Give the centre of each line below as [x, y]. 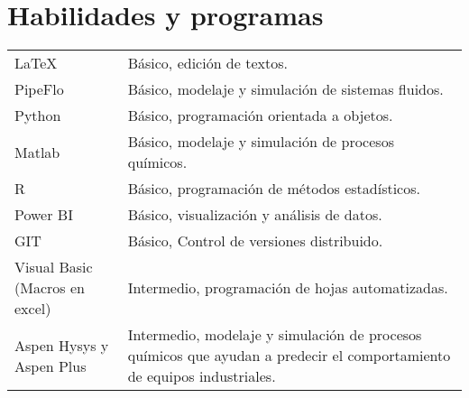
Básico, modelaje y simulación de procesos [261, 142]
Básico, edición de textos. [207, 63]
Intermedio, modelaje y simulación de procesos [275, 335]
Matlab [37, 152]
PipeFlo [39, 89]
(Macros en [50, 288]
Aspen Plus [51, 366]
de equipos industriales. [202, 376]
